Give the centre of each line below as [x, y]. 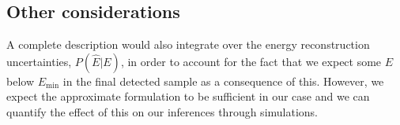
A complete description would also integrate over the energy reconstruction [188, 44]
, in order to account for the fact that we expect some [251, 61]
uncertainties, [39, 61]
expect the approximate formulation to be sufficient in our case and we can [188, 96]
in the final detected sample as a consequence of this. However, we [223, 81]
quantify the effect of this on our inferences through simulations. [162, 111]
